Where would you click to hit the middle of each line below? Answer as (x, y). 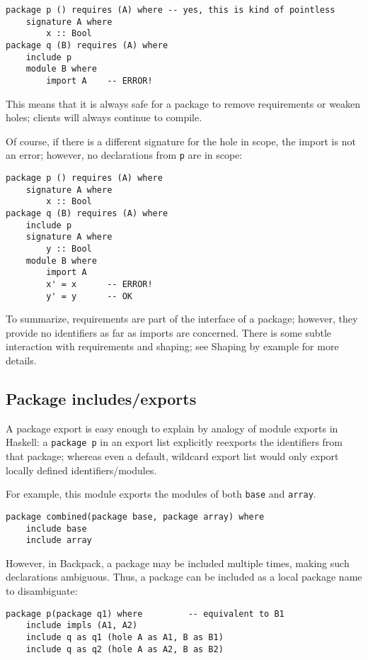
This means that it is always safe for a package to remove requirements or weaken (183, 103)
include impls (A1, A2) (82, 626)
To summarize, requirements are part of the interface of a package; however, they (182, 319)
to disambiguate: (42, 591)
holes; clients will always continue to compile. (104, 117)
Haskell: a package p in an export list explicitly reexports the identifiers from (174, 442)
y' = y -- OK (89, 296)
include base (56, 528)
